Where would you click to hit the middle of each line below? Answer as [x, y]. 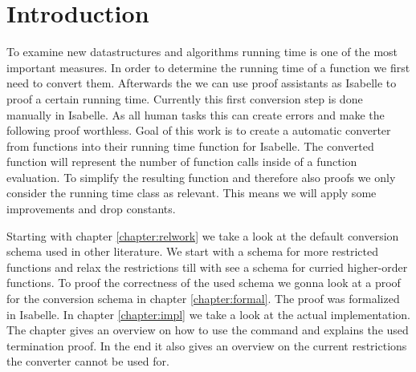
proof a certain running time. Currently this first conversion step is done [185, 98]
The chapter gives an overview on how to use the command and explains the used [208, 330]
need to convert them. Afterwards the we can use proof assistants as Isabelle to [202, 83]
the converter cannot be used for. [88, 361]
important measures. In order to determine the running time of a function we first [208, 67]
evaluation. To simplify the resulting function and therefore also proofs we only [201, 177]
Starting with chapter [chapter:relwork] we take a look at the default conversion [203, 235]
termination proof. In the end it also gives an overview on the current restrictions [207, 345]
